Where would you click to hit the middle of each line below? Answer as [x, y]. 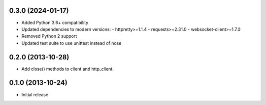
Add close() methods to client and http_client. [68, 69]
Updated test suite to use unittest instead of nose [71, 43]
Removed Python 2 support [49, 36]
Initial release [35, 94]
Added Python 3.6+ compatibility [55, 23]
